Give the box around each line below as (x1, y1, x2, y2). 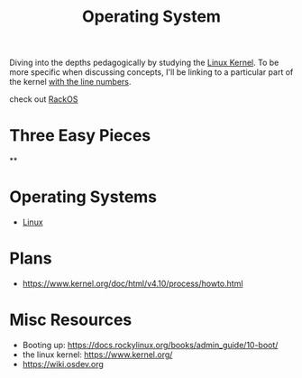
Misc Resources (9, 309, 133, 330)
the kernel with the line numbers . (9, 77, 132, 88)
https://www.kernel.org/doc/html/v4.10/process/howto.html (22, 278, 243, 289)
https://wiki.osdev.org (22, 358, 104, 369)
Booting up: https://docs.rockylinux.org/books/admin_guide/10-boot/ (22, 339, 279, 350)
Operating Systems (9, 187, 158, 207)
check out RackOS (9, 94, 78, 105)
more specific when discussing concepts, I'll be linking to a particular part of (9, 67, 294, 78)
